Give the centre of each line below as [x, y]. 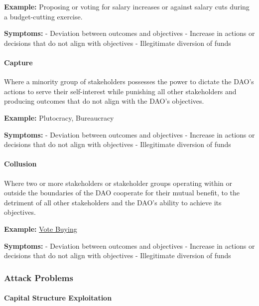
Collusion [20, 164]
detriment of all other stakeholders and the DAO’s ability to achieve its [113, 202]
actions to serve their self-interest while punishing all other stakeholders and [120, 91]
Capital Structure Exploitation [58, 298]
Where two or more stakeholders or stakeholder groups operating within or [118, 183]
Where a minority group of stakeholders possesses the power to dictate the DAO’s [129, 81]
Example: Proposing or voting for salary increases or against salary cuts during [127, 6]
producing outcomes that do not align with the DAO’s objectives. [104, 101]
